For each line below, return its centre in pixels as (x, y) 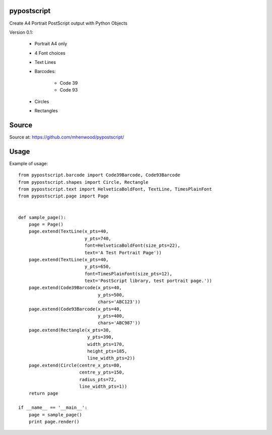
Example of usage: (29, 163)
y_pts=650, (98, 267)
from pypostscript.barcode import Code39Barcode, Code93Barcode (99, 175)
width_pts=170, (106, 344)
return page (43, 393)
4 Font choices (50, 53)
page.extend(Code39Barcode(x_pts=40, (75, 288)
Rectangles (46, 111)
